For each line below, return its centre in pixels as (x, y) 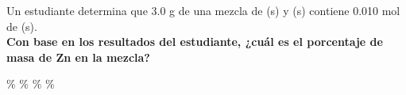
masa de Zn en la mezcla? (78, 57)
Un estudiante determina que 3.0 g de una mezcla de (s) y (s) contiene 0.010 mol (203, 10)
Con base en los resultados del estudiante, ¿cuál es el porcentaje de (195, 42)
